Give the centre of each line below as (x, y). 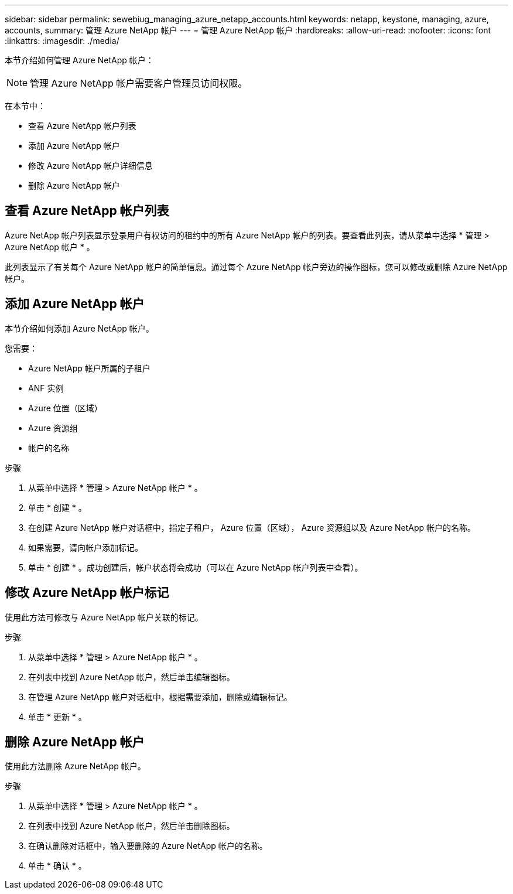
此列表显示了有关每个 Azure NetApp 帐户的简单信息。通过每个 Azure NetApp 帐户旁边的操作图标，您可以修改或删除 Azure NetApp (256, 267)
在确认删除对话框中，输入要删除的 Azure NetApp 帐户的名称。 (148, 846)
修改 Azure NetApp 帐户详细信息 (90, 166)
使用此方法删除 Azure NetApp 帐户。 (75, 766)
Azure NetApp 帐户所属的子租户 (89, 368)
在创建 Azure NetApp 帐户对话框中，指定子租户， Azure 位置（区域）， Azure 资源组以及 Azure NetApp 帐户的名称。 (252, 527)
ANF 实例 (46, 388)
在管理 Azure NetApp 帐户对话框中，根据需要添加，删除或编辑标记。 (160, 697)
